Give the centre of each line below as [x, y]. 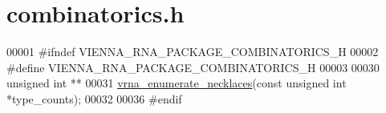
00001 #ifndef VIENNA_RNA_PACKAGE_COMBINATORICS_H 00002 [193, 52]
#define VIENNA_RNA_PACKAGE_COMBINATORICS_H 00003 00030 [193, 67]
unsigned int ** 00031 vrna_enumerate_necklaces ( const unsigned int [177, 83]
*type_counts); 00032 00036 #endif [94, 98]
